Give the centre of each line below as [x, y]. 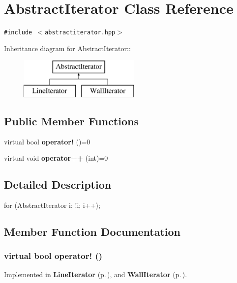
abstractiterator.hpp [80, 33]
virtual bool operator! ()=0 [47, 141]
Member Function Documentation [92, 232]
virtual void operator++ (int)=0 [56, 158]
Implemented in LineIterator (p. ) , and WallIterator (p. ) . [96, 274]
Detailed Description [58, 184]
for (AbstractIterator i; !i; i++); [52, 205]
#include [18, 33]
